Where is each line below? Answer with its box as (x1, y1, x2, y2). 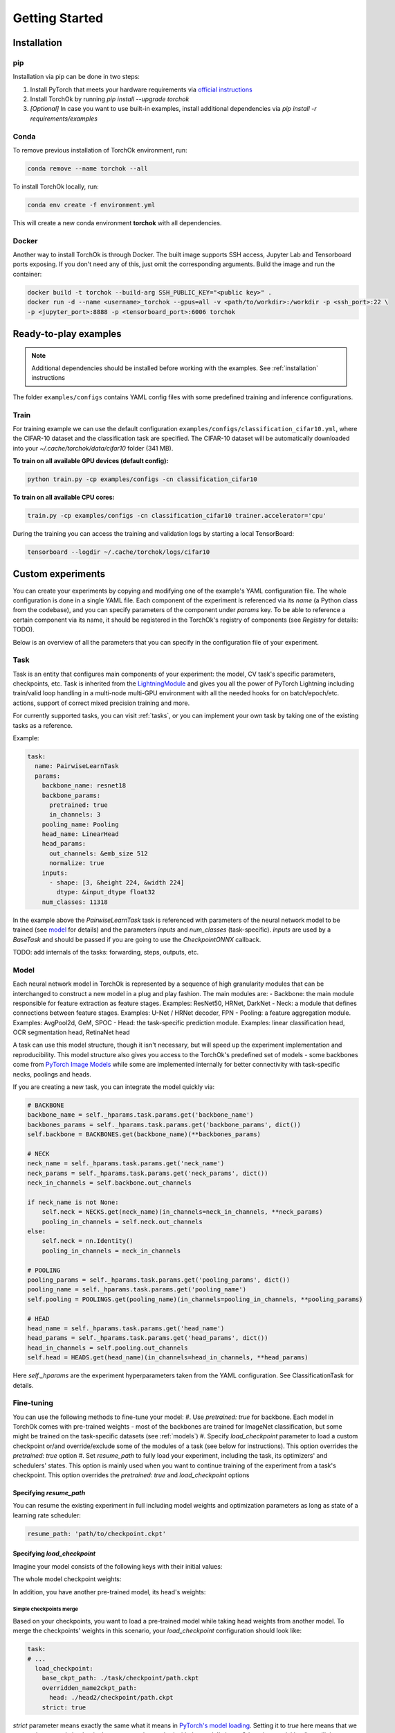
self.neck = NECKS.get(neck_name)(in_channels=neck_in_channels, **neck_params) (42, 1208, 323, 1216)
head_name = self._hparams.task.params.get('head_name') (27, 1325, 225, 1332)
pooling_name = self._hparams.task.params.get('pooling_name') (27, 1286, 247, 1294)
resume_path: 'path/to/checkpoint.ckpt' (27, 1529, 166, 1538)
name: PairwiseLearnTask (35, 763, 119, 770)
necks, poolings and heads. (12, 1070, 91, 1078)
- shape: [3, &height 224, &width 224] (49, 879, 185, 887)
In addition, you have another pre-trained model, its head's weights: (12, 1587, 206, 1596)
